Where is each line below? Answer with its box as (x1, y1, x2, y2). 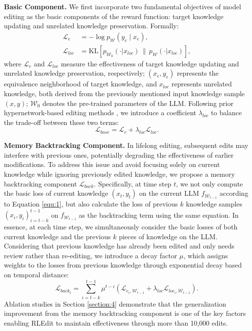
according (219, 188, 249, 198)
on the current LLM (139, 188, 199, 198)
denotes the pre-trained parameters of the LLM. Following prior (42, 98, 233, 108)
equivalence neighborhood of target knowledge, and (4, 79, 157, 89)
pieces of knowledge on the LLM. (119, 231, 218, 241)
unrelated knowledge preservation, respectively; (4, 68, 145, 78)
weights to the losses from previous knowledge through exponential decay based (4, 260, 242, 270)
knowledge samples (186, 199, 242, 209)
